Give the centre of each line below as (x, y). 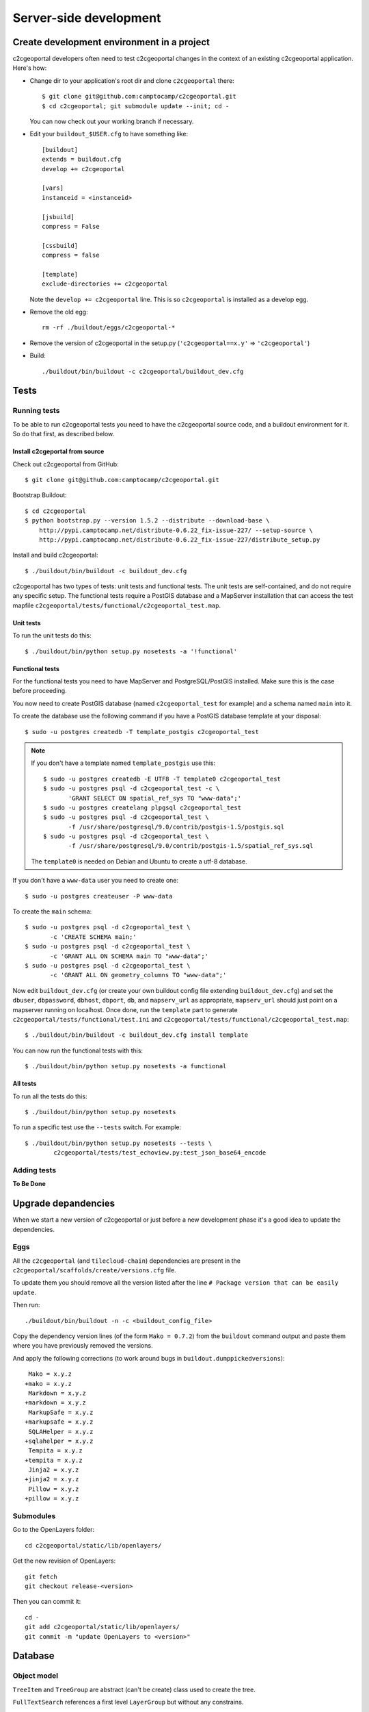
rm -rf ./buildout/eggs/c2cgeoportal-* (109, 328)
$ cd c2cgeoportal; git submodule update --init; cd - (136, 106)
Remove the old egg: (59, 312)
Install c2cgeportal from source (58, 451)
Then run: (26, 1305)
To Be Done (29, 1184)
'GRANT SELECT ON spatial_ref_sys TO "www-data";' (155, 798)
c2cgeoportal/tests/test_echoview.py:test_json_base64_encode (160, 1153)
